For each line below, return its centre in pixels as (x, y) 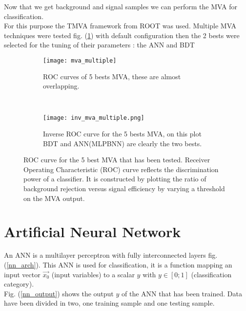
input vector (22, 274)
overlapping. (61, 86)
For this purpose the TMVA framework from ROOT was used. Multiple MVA (120, 26)
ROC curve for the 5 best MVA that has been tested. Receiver (117, 160)
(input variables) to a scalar (93, 274)
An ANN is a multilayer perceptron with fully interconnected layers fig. (111, 255)
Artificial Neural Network (92, 232)
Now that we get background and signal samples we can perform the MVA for (121, 6)
